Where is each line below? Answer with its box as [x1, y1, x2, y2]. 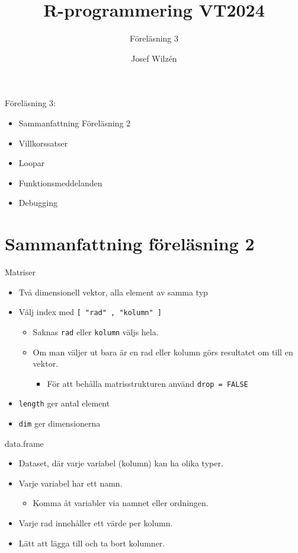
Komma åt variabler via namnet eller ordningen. [33, 497, 209, 509]
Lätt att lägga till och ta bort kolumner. [18, 536, 165, 549]
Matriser [5, 266, 36, 278]
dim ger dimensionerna [18, 417, 101, 429]
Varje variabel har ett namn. [18, 476, 123, 489]
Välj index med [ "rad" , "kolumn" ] [18, 306, 162, 318]
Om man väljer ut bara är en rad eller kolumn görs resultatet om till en [33, 345, 293, 358]
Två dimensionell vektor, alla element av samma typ [18, 285, 208, 298]
